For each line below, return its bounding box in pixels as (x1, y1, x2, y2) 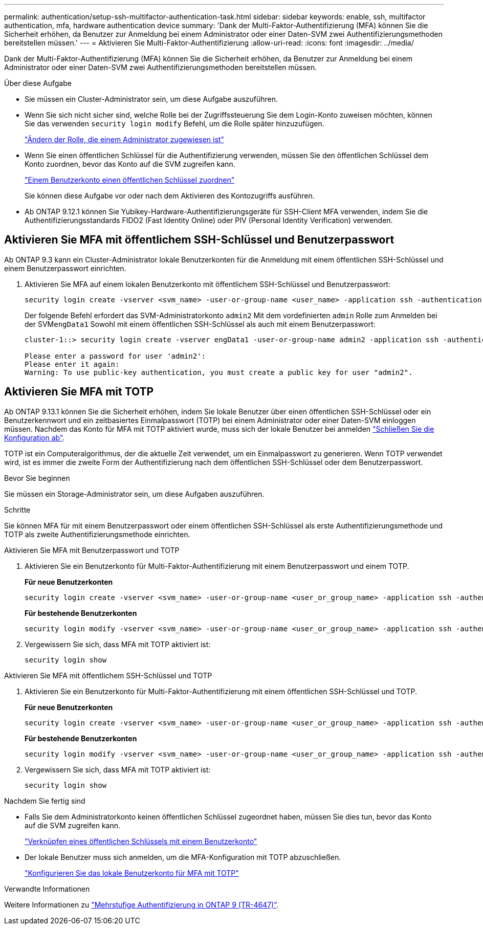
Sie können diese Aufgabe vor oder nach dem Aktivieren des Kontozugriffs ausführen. (25, 191, 315, 200)
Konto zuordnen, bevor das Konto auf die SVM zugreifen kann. (25, 160, 235, 168)
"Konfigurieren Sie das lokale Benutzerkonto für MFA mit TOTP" (25, 868, 239, 877)
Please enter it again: (25, 360, 120, 368)
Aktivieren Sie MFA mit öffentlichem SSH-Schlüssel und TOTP (4, 671, 212, 680)
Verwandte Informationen (4, 884, 90, 893)
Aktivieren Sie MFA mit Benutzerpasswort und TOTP (4, 545, 180, 555)
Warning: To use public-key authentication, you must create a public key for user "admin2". (25, 368, 413, 377)
